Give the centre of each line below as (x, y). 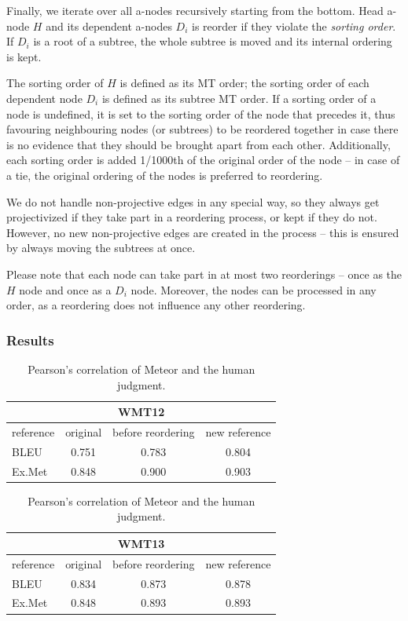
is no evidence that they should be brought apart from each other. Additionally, (198, 144)
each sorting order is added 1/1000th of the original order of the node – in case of (203, 160)
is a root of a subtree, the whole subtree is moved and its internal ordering (213, 41)
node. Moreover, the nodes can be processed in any (254, 289)
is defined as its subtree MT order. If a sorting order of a (239, 98)
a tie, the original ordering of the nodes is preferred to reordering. (165, 175)
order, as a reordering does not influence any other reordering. (156, 305)
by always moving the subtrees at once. (101, 248)
